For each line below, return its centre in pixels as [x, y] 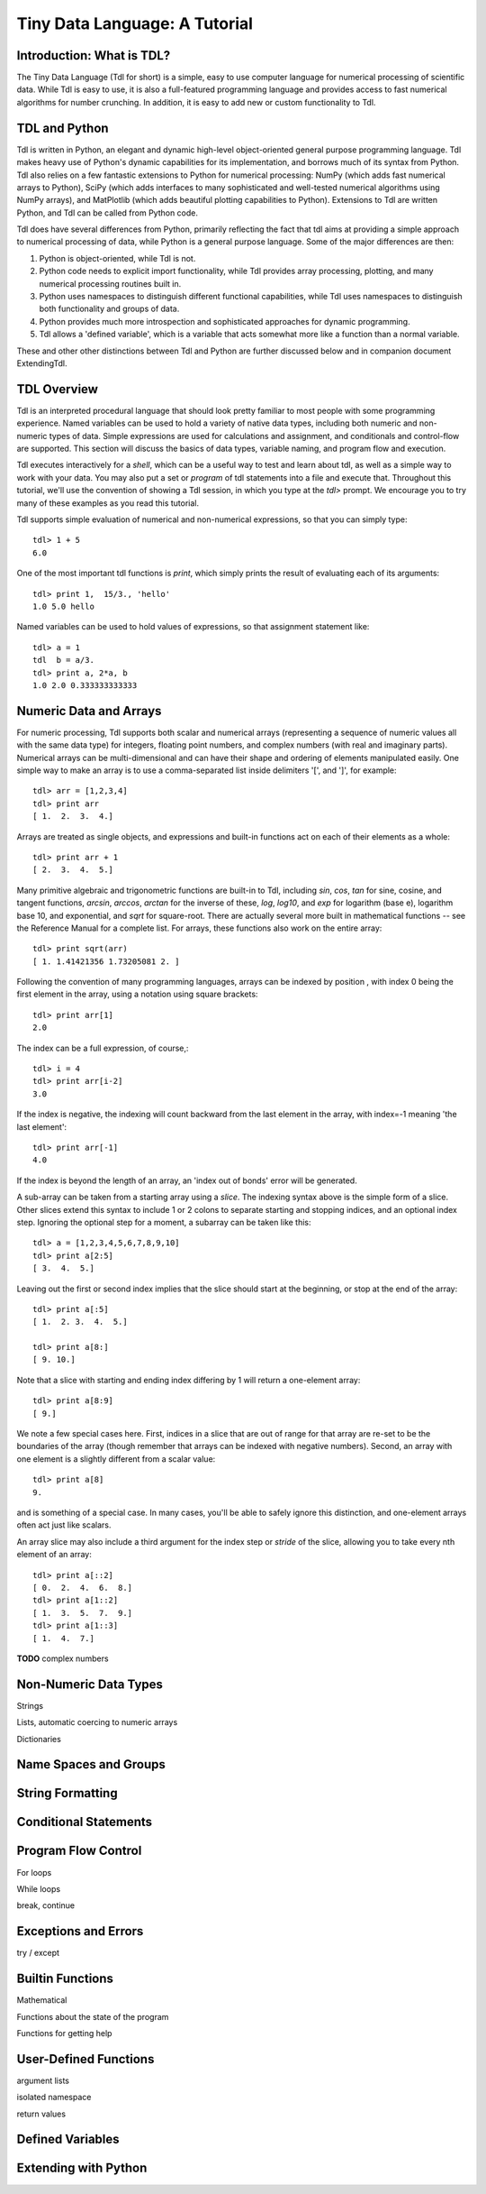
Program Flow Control [79, 1851]
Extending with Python [82, 2168]
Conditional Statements [85, 1822]
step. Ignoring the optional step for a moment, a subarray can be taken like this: [164, 1222]
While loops [39, 1888]
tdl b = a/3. [63, 660]
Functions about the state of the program [93, 2016]
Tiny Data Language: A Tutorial [135, 23]
